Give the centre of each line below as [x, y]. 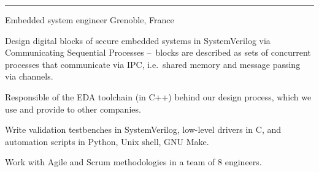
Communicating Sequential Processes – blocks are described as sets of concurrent [158, 52]
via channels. [29, 76]
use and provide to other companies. [73, 109]
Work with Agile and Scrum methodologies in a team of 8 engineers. [133, 162]
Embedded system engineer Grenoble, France [90, 20]
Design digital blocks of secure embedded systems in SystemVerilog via [138, 40]
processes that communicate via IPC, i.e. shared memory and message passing [153, 64]
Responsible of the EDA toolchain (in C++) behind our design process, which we [158, 96]
